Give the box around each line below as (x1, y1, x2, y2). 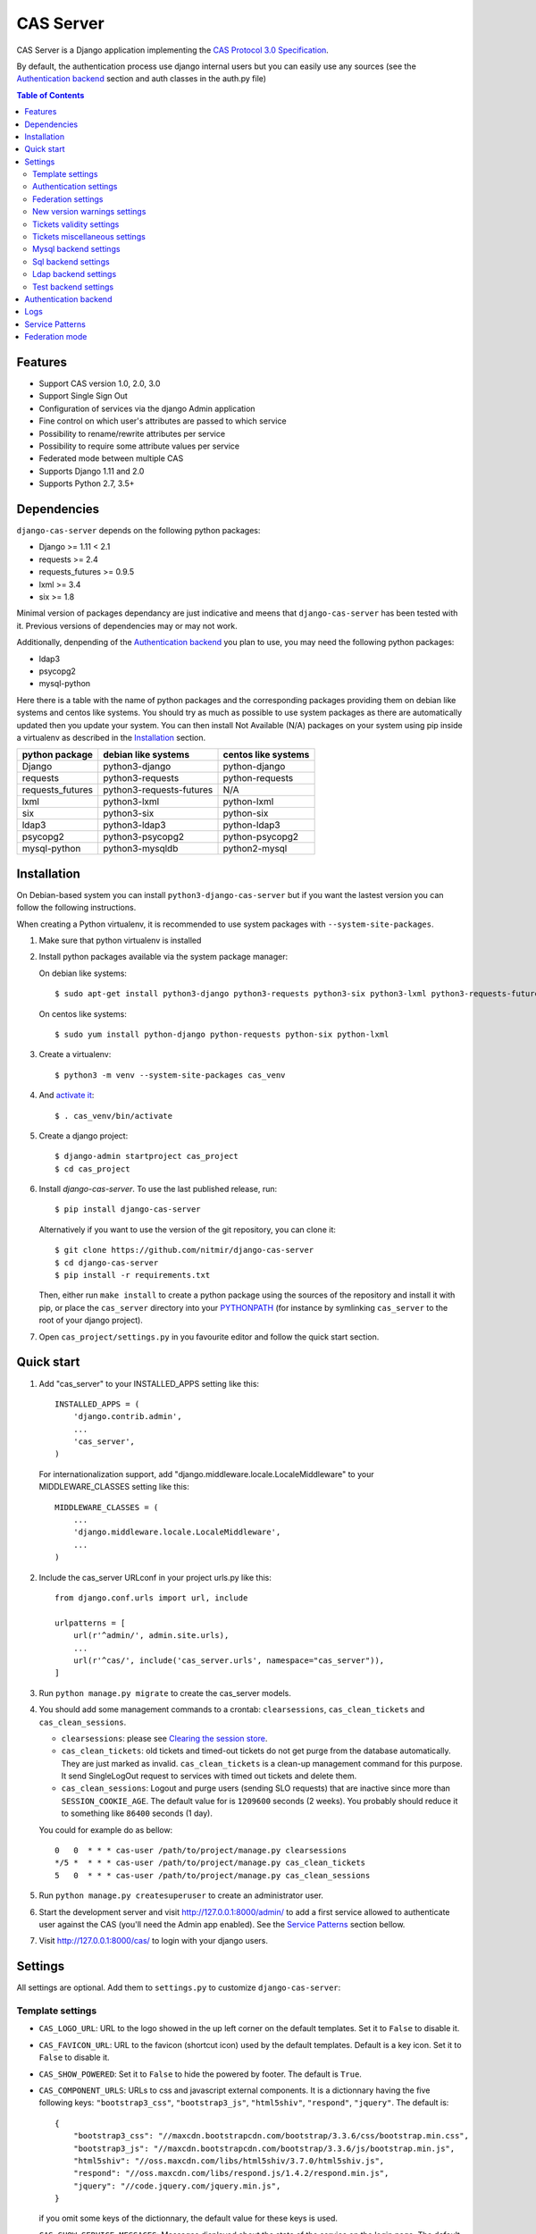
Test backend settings (32, 281, 114, 292)
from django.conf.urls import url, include (54, 1592, 248, 1603)
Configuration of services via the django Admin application (38, 403, 255, 414)
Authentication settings (32, 181, 118, 192)
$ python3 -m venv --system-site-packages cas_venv (54, 1070, 286, 1080)
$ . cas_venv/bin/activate (54, 1111, 173, 1121)
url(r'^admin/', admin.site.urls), (72, 1631, 230, 1641)
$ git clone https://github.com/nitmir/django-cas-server (54, 1245, 314, 1256)
